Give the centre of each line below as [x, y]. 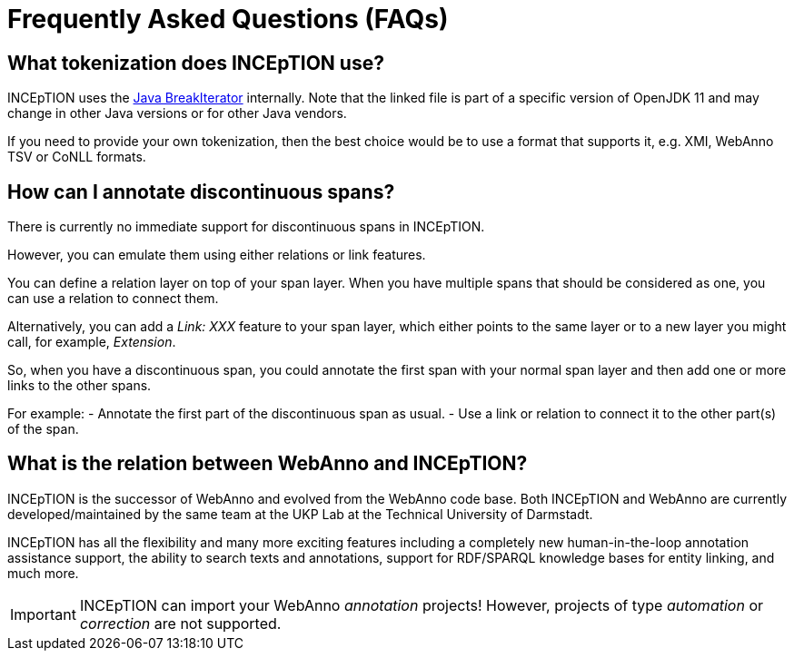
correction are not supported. [180, 623]
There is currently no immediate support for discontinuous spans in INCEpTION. [246, 227]
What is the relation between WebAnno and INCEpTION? [268, 464]
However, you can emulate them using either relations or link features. [217, 255]
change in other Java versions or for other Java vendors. [177, 113]
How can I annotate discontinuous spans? [201, 192]
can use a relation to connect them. [113, 299]
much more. [43, 573]
